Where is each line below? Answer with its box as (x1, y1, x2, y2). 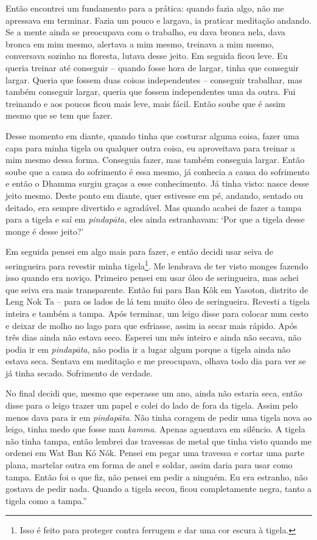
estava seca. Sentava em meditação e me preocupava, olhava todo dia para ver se (5, 355, 306, 367)
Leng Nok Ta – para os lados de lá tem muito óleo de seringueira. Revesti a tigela (5, 295, 310, 308)
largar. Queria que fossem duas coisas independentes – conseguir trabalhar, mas (5, 73, 302, 86)
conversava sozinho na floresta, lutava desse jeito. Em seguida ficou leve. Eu (5, 49, 288, 62)
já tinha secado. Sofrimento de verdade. (5, 366, 153, 379)
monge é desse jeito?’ (5, 224, 84, 237)
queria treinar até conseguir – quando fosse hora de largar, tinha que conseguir (5, 61, 299, 74)
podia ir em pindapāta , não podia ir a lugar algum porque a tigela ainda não (5, 342, 291, 355)
